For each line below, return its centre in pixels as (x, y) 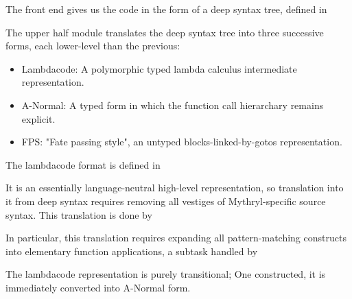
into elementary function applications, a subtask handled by (132, 251)
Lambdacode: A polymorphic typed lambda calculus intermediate (159, 68)
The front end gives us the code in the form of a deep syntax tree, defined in (166, 9)
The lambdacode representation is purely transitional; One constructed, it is (166, 274)
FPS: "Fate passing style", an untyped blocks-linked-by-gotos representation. (182, 142)
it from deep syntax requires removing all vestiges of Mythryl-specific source (166, 201)
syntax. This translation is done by (79, 214)
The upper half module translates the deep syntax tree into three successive (165, 32)
